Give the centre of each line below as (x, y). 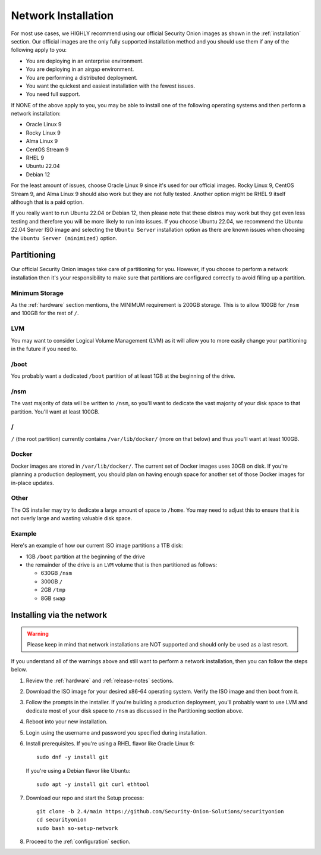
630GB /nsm (56, 573)
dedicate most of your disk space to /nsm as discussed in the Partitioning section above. (135, 711)
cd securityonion (62, 820)
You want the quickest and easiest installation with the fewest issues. (111, 86)
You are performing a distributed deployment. (82, 77)
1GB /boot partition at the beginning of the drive (86, 556)
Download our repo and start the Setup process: (85, 798)
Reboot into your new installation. (67, 722)
